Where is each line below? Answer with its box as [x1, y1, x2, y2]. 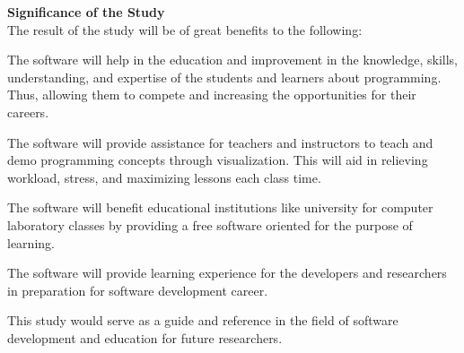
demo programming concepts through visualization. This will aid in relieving [7, 151, 428, 169]
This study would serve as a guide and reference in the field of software [7, 311, 398, 330]
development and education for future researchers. [7, 328, 283, 347]
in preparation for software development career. [7, 280, 268, 299]
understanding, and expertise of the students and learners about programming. [7, 67, 442, 86]
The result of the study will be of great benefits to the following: [7, 20, 363, 39]
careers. [7, 102, 49, 121]
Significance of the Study [7, 3, 165, 21]
